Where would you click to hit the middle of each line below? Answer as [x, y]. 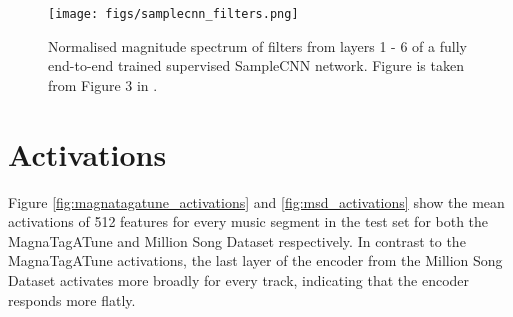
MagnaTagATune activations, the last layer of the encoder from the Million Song [255, 260]
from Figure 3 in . [103, 84]
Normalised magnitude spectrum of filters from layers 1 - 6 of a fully [257, 45]
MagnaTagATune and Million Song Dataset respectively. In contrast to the [237, 240]
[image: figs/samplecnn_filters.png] [173, 14]
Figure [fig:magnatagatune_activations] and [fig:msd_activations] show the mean [256, 201]
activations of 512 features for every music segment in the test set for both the [248, 221]
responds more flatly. [72, 299]
